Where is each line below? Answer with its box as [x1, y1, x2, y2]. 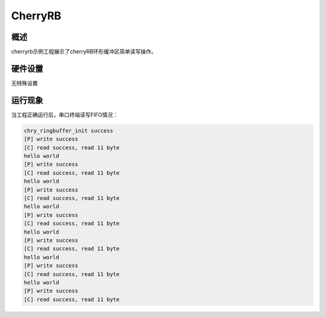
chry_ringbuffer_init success [24, 127, 113, 134]
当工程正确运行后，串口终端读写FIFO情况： [11, 111, 118, 118]
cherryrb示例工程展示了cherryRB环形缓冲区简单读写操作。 [11, 48, 157, 55]
